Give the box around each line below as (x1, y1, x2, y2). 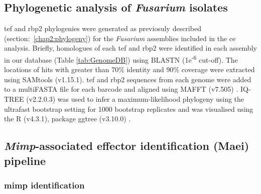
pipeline (4, 152, 46, 168)
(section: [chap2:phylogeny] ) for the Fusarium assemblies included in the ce (4, 33, 236, 43)
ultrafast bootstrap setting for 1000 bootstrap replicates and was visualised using (4, 103, 253, 114)
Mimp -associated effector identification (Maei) (4, 138, 249, 153)
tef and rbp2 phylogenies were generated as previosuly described (4, 23, 201, 34)
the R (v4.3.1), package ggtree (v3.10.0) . (4, 113, 131, 124)
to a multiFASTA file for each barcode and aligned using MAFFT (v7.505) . (4, 84, 238, 94)
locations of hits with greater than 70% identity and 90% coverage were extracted (4, 64, 255, 75)
